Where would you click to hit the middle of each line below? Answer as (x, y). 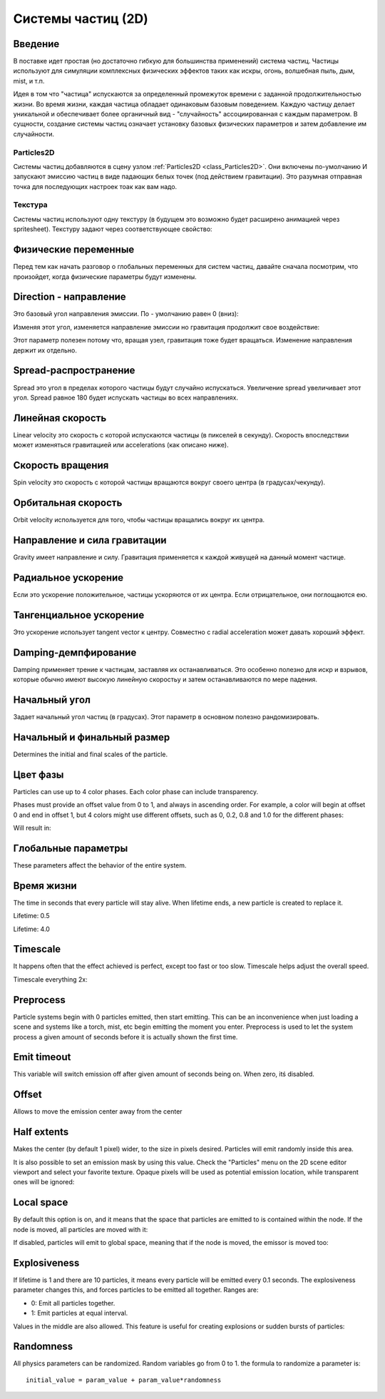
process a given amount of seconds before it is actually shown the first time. (125, 1037)
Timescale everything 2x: (51, 979)
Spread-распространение (74, 371)
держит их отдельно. (45, 350)
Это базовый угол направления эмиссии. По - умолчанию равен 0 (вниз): (126, 314)
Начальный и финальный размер (92, 737)
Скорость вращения (61, 466)
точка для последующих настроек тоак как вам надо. (95, 186)
